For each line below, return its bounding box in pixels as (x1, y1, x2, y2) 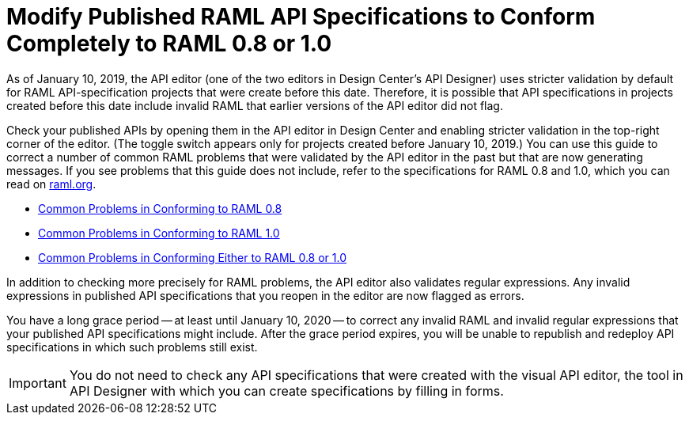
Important (9, 374, 66, 391)
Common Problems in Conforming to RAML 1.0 (38, 226, 280, 240)
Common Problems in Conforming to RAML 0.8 (38, 201, 282, 215)
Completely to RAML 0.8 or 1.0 (6, 30, 332, 57)
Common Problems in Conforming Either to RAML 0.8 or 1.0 (38, 250, 347, 264)
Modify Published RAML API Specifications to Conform (6, 3, 596, 30)
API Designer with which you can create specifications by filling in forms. (69, 382, 504, 399)
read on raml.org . (6, 176, 97, 191)
